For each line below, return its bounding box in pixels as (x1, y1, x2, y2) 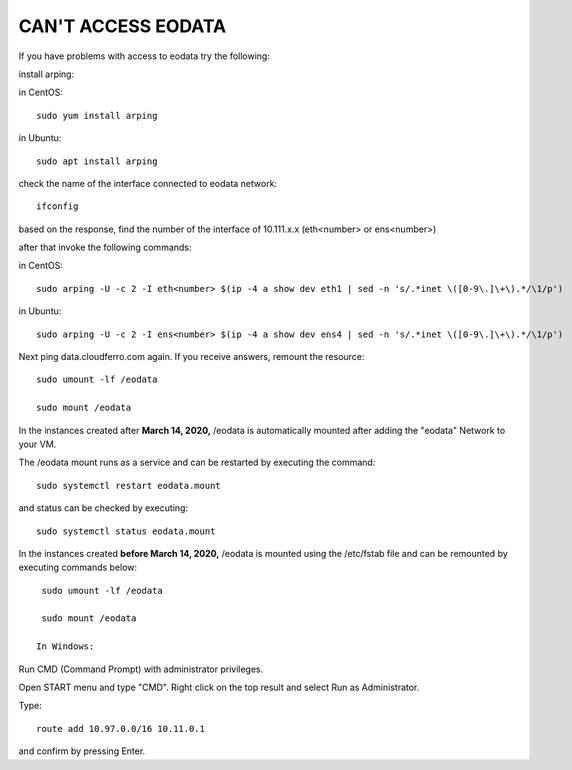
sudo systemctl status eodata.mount (36, 525, 216, 537)
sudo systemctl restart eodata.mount (36, 480, 222, 491)
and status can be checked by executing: (18, 502, 189, 514)
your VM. (18, 438, 57, 450)
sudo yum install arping (36, 110, 158, 121)
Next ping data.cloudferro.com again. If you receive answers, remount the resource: (18, 351, 365, 363)
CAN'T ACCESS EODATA (18, 15, 227, 37)
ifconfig (36, 201, 79, 212)
